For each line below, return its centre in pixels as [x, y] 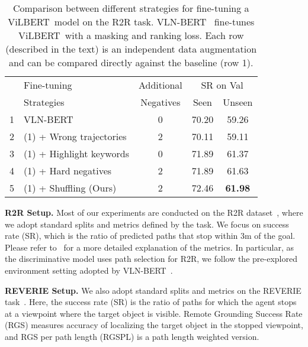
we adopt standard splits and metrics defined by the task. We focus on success [147, 224]
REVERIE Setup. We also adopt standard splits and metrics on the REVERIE [153, 290]
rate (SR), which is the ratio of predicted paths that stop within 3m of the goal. [150, 236]
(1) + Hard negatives [68, 171]
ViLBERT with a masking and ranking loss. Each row [131, 35]
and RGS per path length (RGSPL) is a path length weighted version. [132, 336]
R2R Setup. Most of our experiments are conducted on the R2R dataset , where [154, 212]
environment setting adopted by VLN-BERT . [89, 270]
